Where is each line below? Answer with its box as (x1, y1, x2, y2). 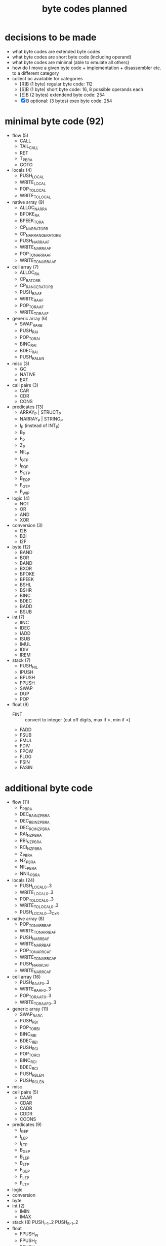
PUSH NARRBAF (19, 934, 50, 941)
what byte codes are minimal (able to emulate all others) (12, 59, 130, 65)
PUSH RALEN (19, 354, 45, 361)
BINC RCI (19, 1057, 37, 1065)
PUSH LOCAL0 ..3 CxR (19, 909, 59, 917)
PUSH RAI (19, 327, 38, 335)
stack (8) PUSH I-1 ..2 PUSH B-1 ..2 (12, 1219, 78, 1226)
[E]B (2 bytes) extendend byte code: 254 (19, 92, 105, 98)
